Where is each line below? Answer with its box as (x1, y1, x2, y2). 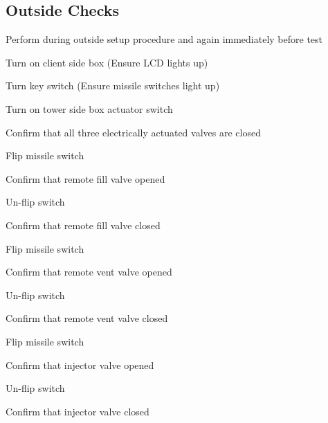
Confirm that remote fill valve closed (6, 217, 161, 232)
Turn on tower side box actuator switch (6, 101, 173, 116)
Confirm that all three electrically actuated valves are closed (6, 125, 261, 139)
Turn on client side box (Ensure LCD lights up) (6, 55, 208, 69)
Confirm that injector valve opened (6, 357, 154, 372)
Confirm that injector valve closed (6, 404, 149, 418)
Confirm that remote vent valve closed (6, 311, 168, 325)
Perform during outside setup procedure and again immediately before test (6, 32, 323, 46)
